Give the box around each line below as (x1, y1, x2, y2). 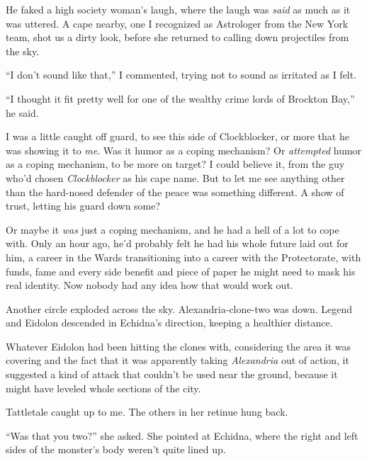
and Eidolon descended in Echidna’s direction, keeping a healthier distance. (6, 315, 333, 330)
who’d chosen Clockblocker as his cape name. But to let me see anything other (6, 170, 345, 185)
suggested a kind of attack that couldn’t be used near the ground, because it (6, 367, 338, 382)
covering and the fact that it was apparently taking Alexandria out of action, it (6, 353, 349, 368)
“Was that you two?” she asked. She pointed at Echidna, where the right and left (6, 428, 358, 443)
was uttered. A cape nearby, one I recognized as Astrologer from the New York (6, 16, 349, 30)
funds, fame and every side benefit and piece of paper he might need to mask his (6, 263, 356, 278)
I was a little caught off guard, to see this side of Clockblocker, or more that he (6, 129, 349, 144)
